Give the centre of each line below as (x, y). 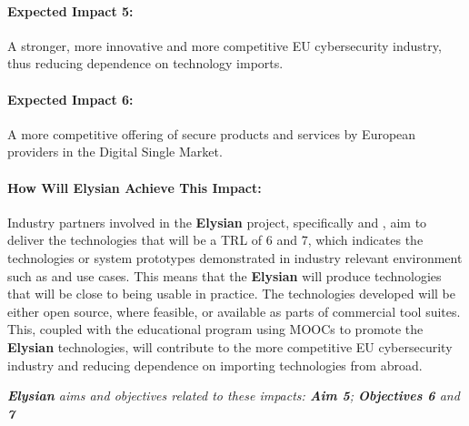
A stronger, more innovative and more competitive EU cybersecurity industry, (225, 45)
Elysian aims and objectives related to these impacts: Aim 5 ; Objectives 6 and (234, 396)
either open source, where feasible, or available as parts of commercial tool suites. (234, 311)
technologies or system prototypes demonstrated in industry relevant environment (235, 257)
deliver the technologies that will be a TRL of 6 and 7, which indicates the (215, 240)
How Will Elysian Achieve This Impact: (135, 187)
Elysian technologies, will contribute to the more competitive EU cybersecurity (230, 346)
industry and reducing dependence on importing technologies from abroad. (215, 365)
